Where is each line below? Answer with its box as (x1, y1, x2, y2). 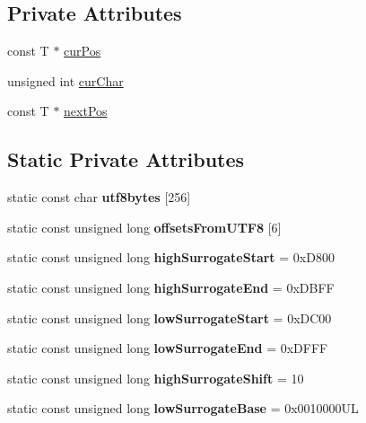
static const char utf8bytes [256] (7, 188, 191, 207)
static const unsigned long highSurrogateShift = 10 (7, 368, 304, 387)
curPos (64, 41, 101, 60)
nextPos (64, 101, 108, 120)
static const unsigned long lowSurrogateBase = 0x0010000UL (7, 399, 359, 418)
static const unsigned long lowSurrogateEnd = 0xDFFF (7, 339, 328, 357)
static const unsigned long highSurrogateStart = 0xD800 (7, 248, 335, 267)
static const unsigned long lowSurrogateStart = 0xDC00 (7, 308, 332, 327)
